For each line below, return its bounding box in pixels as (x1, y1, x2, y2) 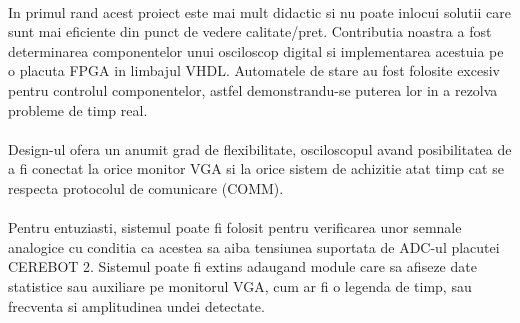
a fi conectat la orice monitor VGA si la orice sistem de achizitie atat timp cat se (8, 158, 504, 179)
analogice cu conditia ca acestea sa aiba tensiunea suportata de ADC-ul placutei (8, 236, 500, 257)
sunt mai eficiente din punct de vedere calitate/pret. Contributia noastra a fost (8, 21, 492, 42)
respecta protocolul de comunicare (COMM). (8, 177, 284, 198)
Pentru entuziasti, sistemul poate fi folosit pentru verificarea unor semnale (8, 217, 462, 238)
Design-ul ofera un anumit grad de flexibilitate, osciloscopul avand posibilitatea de (8, 138, 512, 159)
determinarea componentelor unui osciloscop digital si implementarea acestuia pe (8, 40, 504, 61)
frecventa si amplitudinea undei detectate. (8, 295, 265, 316)
